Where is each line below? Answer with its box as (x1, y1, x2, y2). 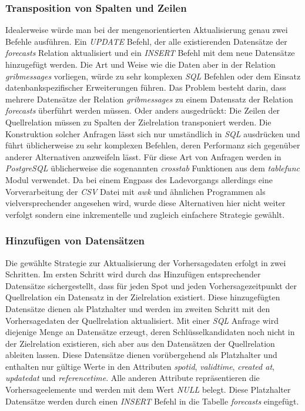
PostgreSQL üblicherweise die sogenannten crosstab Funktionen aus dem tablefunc (5, 162, 300, 174)
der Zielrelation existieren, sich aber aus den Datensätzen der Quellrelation (5, 337, 275, 349)
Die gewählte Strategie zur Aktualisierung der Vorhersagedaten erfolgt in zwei (5, 256, 286, 269)
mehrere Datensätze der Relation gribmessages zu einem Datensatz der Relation (5, 92, 293, 105)
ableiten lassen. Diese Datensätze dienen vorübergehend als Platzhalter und (5, 349, 277, 361)
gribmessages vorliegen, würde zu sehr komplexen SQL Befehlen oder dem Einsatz (5, 69, 301, 82)
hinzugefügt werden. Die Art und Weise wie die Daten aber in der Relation (5, 58, 276, 70)
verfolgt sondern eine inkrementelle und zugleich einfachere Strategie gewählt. (5, 208, 285, 220)
